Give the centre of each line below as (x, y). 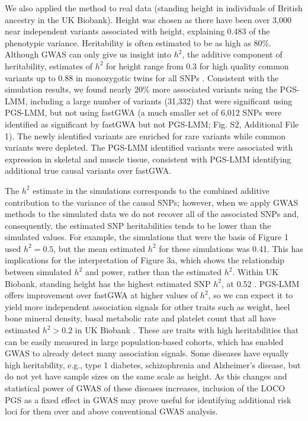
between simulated (38, 272)
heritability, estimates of (49, 66)
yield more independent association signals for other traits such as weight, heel (147, 306)
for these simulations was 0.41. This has (231, 248)
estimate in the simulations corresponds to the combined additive (151, 190)
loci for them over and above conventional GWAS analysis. (111, 411)
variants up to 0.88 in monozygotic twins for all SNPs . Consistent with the (142, 77)
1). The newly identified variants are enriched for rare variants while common (145, 135)
